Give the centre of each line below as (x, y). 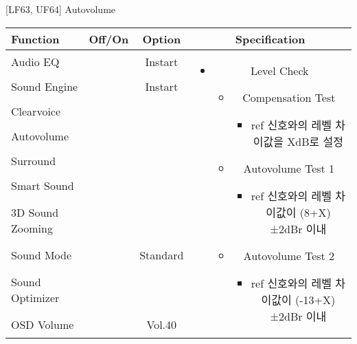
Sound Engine (45, 87)
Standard (162, 255)
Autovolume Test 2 (289, 255)
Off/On (109, 39)
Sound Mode (42, 255)
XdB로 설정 (315, 141)
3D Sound (35, 213)
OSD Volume (43, 324)
